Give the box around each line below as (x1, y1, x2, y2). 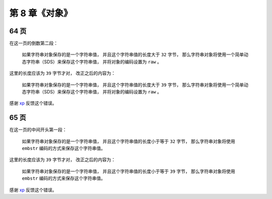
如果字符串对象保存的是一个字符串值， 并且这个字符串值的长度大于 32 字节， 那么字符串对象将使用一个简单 (22, 52, 244, 58)
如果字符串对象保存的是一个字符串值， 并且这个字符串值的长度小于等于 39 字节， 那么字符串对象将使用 (22, 168, 235, 174)
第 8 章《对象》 (9, 8, 73, 19)
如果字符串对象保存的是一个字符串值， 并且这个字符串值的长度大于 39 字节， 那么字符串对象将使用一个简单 (22, 81, 244, 88)
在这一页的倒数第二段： (9, 40, 58, 46)
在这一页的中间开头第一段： (9, 127, 67, 133)
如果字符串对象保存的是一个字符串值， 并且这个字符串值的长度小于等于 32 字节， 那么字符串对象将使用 (22, 138, 235, 144)
